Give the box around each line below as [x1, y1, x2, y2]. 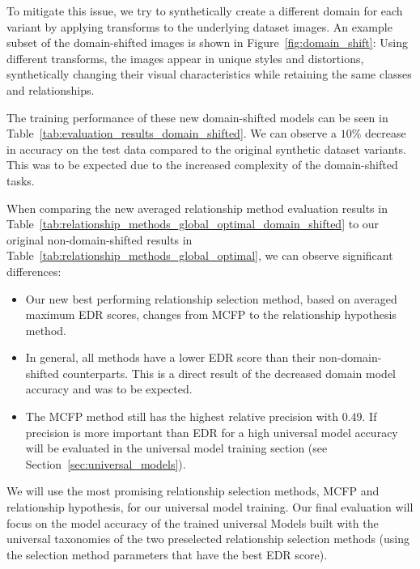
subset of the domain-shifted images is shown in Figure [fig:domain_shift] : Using [6, 34, 408, 51]
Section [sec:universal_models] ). [25, 455, 186, 472]
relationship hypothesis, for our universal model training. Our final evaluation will [6, 499, 414, 516]
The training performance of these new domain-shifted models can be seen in [6, 108, 388, 125]
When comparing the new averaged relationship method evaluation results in [6, 199, 388, 216]
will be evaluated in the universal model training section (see [25, 439, 328, 456]
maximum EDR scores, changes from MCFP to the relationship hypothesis [25, 306, 397, 323]
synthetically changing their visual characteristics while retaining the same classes [6, 66, 412, 83]
